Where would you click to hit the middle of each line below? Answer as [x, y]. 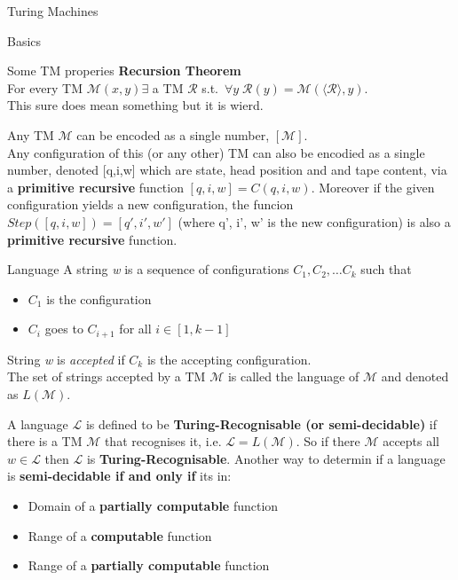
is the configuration [99, 298]
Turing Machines [53, 11]
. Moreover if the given [373, 187]
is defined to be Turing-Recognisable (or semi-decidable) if [261, 423]
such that [386, 269]
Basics [24, 40]
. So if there [328, 441]
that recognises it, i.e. [163, 441]
